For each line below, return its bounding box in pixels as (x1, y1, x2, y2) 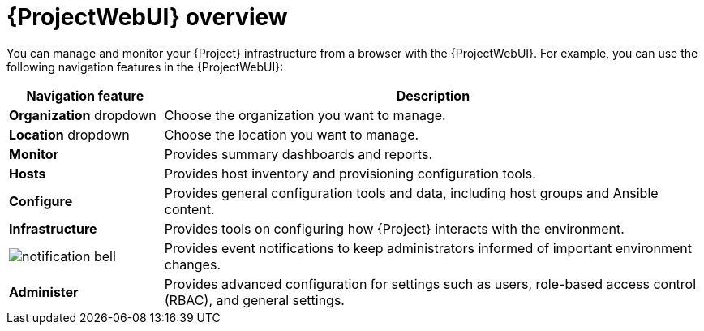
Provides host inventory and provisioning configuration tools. (164, 165, 536, 182)
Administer (9, 283, 79, 300)
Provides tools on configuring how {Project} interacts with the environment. (164, 220, 625, 237)
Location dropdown (9, 126, 130, 143)
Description (396, 87, 470, 104)
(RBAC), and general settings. (164, 291, 345, 308)
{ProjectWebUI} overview (6, 3, 288, 31)
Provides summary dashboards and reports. (164, 145, 432, 162)
